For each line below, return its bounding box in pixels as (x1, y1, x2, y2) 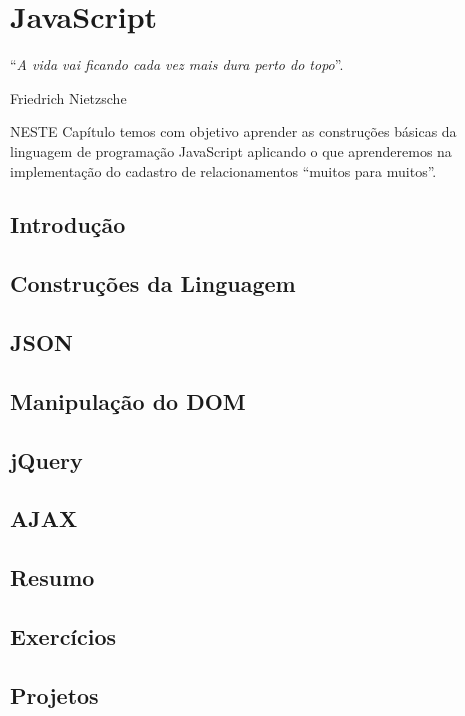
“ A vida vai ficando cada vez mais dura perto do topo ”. (10, 54, 344, 75)
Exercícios (10, 620, 117, 651)
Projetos (10, 679, 99, 710)
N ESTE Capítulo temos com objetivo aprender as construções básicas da (10, 121, 457, 142)
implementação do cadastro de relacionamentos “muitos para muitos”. (10, 160, 437, 181)
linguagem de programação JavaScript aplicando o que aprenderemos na (10, 140, 452, 161)
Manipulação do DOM (10, 385, 246, 416)
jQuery (10, 444, 83, 475)
